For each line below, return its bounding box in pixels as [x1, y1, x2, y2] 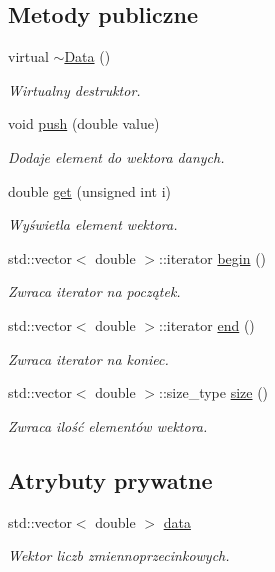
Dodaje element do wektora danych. [8, 146, 225, 167]
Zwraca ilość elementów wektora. [8, 415, 208, 436]
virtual [8, 46, 49, 67]
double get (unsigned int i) [8, 180, 172, 201]
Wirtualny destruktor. [8, 79, 141, 100]
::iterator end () [159, 314, 255, 335]
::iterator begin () [159, 247, 267, 268]
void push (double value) [8, 113, 160, 134]
